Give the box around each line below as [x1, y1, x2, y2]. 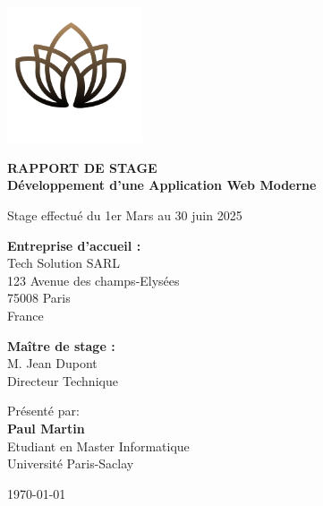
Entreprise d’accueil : [7, 236, 141, 254]
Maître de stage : [7, 336, 115, 355]
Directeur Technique [7, 371, 118, 390]
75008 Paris [7, 288, 71, 307]
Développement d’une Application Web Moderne [7, 176, 317, 194]
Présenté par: [7, 401, 80, 420]
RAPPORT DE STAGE [7, 158, 157, 176]
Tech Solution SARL [7, 253, 121, 272]
